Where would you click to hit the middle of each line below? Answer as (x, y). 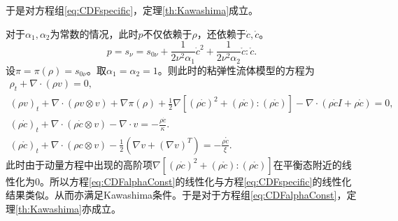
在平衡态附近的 (307, 164)
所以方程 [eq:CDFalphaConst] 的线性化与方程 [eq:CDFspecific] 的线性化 (200, 181)
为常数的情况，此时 (94, 33)
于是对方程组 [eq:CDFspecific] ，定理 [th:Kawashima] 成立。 (132, 10)
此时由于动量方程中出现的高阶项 (79, 164)
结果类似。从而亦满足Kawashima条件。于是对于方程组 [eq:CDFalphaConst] (171, 195)
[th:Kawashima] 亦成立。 (68, 209)
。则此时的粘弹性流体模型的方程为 (236, 70)
